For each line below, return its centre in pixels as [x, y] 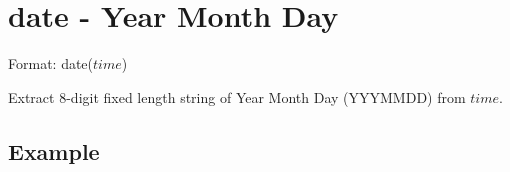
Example [54, 150]
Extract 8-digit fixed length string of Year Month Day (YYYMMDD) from [237, 96]
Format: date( [51, 63]
